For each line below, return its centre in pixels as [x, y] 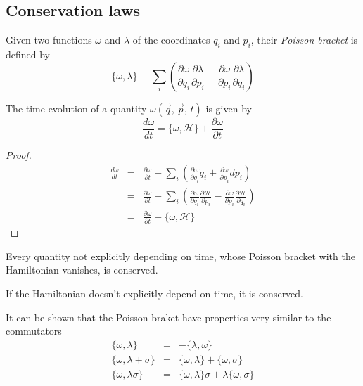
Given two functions [49, 40]
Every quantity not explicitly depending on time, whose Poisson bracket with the [180, 256]
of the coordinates [171, 40]
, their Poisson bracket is [304, 40]
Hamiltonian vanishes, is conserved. [82, 270]
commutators [34, 331]
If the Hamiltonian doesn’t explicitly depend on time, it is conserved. [155, 293]
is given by [229, 108]
